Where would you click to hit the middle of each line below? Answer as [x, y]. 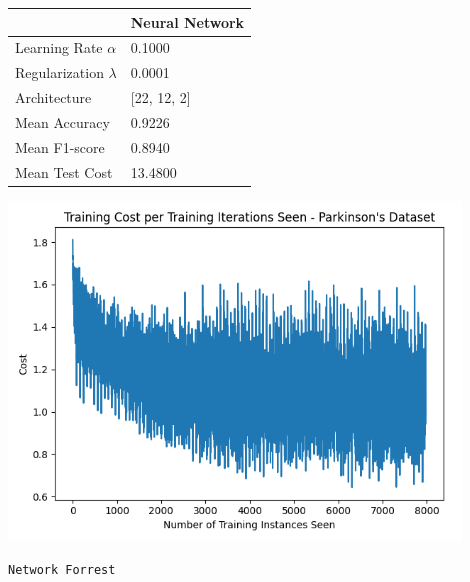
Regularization [59, 72]
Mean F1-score [60, 146]
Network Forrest [62, 570]
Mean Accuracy [62, 121]
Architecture [53, 97]
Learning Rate [59, 47]
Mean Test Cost [64, 171]
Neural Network [187, 21]
